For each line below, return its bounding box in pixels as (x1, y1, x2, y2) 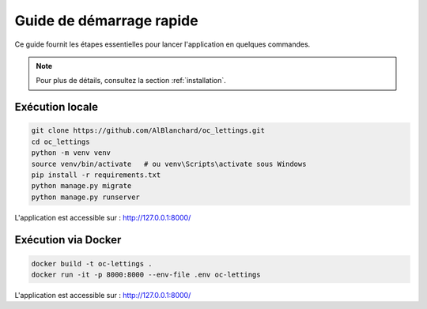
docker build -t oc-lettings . (31, 259, 153, 268)
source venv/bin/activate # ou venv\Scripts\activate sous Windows (31, 159, 307, 168)
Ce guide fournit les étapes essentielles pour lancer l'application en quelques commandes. (14, 40, 311, 49)
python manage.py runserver (31, 192, 140, 202)
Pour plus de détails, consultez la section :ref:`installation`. (36, 76, 227, 85)
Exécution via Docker (14, 233, 122, 247)
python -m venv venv (31, 149, 111, 157)
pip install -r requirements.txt (31, 170, 161, 179)
